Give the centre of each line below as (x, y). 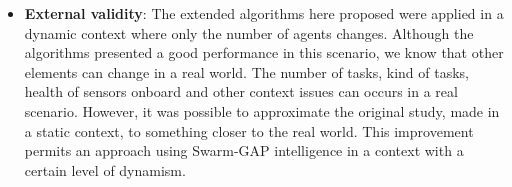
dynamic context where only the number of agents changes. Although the (249, 32)
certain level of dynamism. (105, 169)
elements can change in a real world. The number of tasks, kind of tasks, (246, 71)
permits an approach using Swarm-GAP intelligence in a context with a (244, 150)
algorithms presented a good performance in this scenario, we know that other (264, 52)
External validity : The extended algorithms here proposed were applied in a (264, 13)
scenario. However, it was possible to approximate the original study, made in (262, 110)
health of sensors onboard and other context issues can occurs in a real (241, 91)
